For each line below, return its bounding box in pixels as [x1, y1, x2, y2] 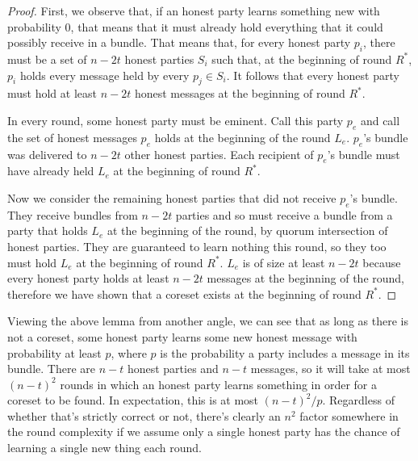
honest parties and [127, 360, 219, 377]
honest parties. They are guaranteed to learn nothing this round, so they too [7, 237, 387, 254]
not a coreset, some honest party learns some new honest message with [7, 328, 357, 345]
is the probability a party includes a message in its [160, 344, 410, 361]
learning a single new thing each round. [7, 439, 202, 456]
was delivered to [7, 145, 87, 162]
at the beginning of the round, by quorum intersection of [107, 222, 388, 239]
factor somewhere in [299, 407, 399, 424]
